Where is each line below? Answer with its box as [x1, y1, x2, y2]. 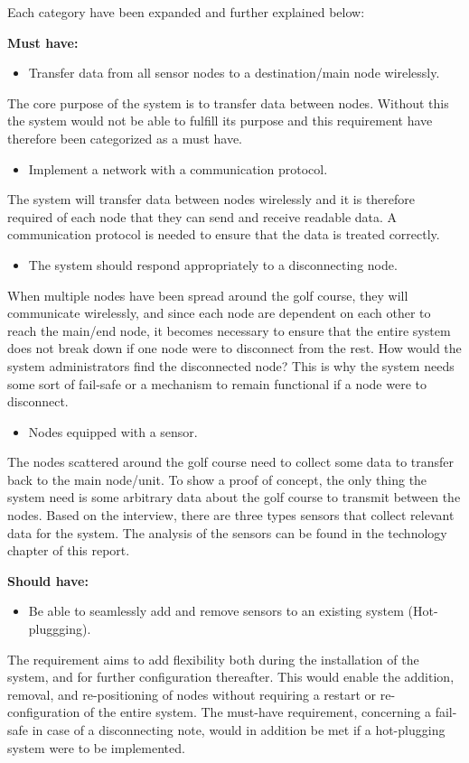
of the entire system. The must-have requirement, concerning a [83, 703, 432, 721]
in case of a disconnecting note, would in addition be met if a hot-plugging [32, 721, 446, 739]
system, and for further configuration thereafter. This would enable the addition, [7, 667, 455, 686]
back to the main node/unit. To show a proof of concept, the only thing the [7, 470, 427, 489]
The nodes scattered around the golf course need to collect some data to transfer [7, 452, 455, 471]
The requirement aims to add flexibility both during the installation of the [7, 649, 419, 668]
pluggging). [28, 619, 91, 638]
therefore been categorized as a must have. [7, 128, 243, 147]
